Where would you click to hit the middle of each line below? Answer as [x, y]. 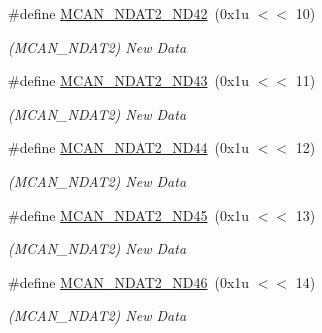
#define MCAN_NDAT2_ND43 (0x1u [129, 80]
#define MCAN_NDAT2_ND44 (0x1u [129, 147]
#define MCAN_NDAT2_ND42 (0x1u [129, 13]
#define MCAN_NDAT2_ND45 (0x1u [129, 214]
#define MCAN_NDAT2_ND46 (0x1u [129, 281]
